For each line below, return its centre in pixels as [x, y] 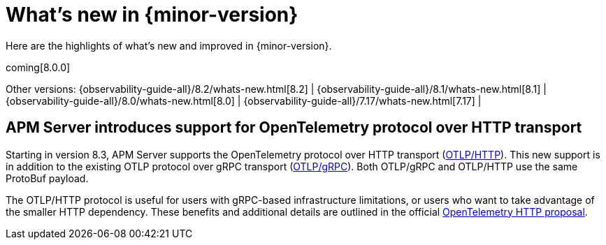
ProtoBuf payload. [47, 178]
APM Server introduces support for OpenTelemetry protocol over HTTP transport [294, 128]
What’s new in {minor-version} [152, 15]
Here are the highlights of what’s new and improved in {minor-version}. [169, 45]
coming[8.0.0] [38, 67]
